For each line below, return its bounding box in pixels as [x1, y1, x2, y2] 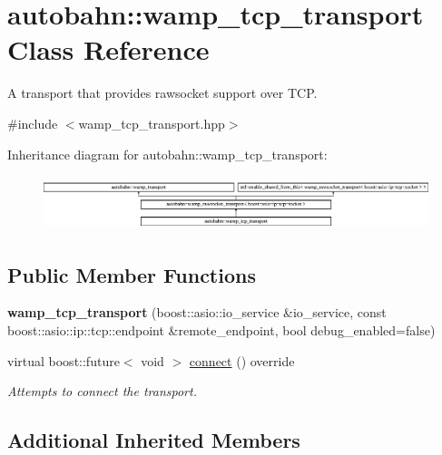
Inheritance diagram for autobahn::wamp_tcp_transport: [7, 144, 328, 163]
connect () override [189, 351, 295, 370]
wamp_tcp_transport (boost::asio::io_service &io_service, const [7, 303, 387, 322]
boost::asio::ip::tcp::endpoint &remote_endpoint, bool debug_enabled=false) [7, 320, 436, 339]
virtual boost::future [7, 351, 120, 370]
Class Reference [7, 31, 210, 68]
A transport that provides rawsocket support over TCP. [7, 83, 318, 102]
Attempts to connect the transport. [7, 382, 197, 401]
